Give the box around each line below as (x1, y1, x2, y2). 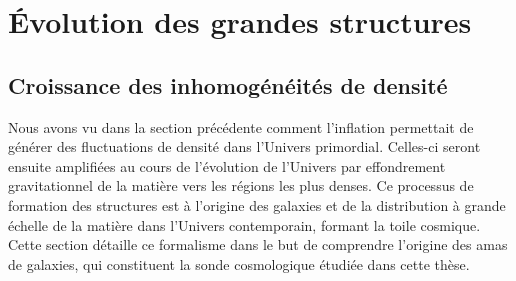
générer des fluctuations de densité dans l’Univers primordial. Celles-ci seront (8, 136, 481, 157)
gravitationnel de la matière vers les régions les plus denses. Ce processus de (8, 175, 474, 196)
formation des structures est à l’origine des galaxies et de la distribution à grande (8, 194, 506, 215)
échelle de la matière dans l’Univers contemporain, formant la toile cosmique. (8, 214, 481, 235)
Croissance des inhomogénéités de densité (8, 69, 448, 100)
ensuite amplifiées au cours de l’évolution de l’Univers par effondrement (8, 155, 446, 176)
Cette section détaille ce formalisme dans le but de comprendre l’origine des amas (8, 234, 508, 255)
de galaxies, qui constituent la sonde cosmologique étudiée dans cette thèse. (8, 253, 470, 274)
